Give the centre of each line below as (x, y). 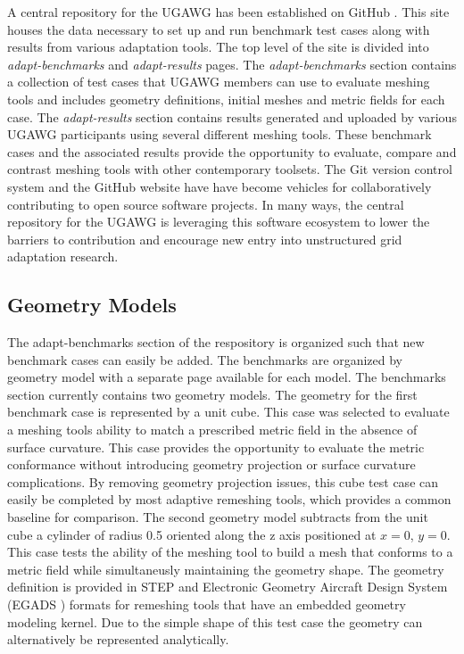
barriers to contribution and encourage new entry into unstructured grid (205, 239)
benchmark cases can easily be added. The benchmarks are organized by (205, 359)
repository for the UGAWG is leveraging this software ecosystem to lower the (219, 222)
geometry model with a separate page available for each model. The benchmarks (227, 377)
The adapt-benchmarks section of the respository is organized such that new (216, 342)
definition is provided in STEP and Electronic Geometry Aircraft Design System (228, 587)
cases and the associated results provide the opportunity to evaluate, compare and (232, 151)
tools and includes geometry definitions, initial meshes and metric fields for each (226, 99)
